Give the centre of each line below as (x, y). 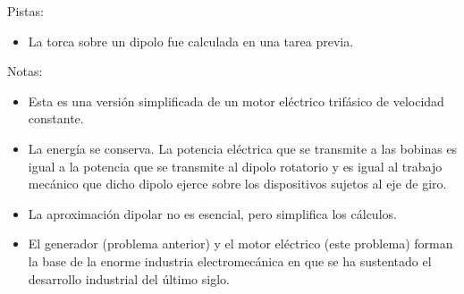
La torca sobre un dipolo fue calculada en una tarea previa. (191, 41)
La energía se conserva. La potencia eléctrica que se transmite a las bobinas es (243, 148)
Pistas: (25, 11)
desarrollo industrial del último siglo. (129, 278)
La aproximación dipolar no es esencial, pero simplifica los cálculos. (212, 213)
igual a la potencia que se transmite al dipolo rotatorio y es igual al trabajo (235, 166)
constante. (56, 118)
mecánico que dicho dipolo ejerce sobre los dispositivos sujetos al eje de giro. (237, 184)
